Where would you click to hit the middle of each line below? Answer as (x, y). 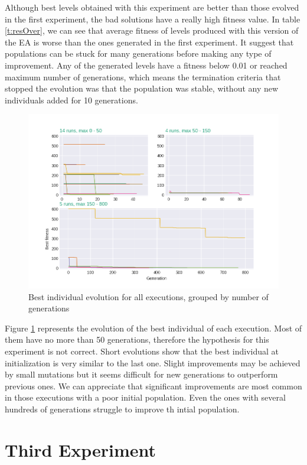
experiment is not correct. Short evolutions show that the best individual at (142, 351)
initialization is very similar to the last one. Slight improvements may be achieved (153, 362)
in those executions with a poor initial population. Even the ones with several (145, 397)
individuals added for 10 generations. (71, 100)
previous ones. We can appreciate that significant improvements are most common (153, 386)
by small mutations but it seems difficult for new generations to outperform (141, 374)
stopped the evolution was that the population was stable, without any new (142, 88)
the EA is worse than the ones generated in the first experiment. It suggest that (149, 42)
